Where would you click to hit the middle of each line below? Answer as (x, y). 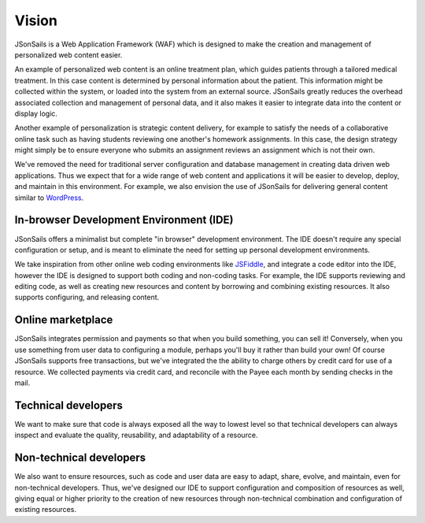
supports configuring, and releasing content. (87, 297)
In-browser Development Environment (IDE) (124, 220)
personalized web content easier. (68, 54)
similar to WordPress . (49, 198)
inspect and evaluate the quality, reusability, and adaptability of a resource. (136, 435)
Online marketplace (64, 320)
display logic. (36, 113)
